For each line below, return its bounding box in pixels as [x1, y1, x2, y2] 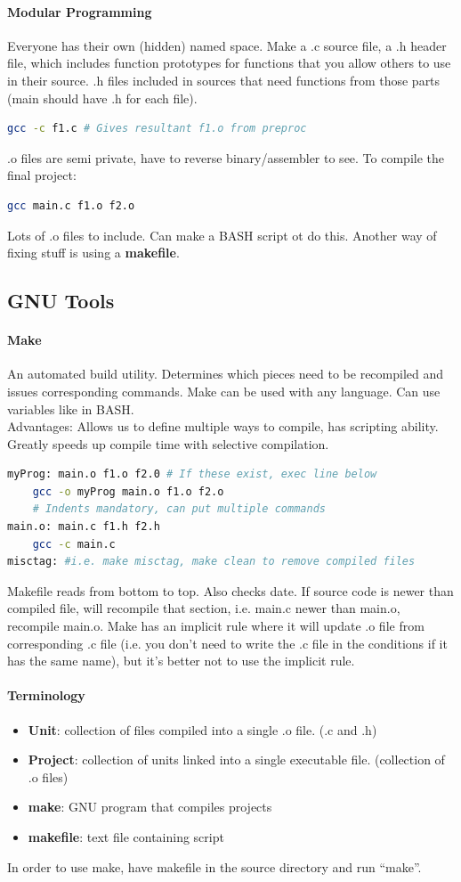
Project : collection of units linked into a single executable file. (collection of [28, 750, 445, 769]
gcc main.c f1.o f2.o [7, 199, 135, 212]
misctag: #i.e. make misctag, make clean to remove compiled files [7, 555, 416, 568]
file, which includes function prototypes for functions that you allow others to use [7, 53, 451, 72]
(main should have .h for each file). [7, 88, 198, 107]
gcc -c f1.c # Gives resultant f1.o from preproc [7, 122, 307, 135]
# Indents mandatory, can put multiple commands [32, 502, 326, 516]
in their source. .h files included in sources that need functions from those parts [7, 70, 441, 89]
